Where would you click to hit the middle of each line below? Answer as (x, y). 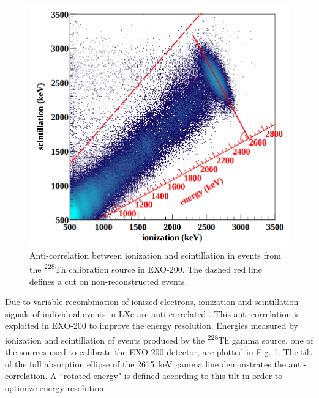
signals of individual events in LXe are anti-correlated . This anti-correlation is (152, 313)
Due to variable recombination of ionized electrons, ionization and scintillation (152, 302)
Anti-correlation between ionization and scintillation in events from (155, 255)
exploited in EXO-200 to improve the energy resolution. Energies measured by (152, 326)
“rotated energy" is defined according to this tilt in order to (171, 376)
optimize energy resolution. (56, 387)
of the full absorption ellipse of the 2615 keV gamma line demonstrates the (145, 363)
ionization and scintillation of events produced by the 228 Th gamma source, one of (159, 339)
